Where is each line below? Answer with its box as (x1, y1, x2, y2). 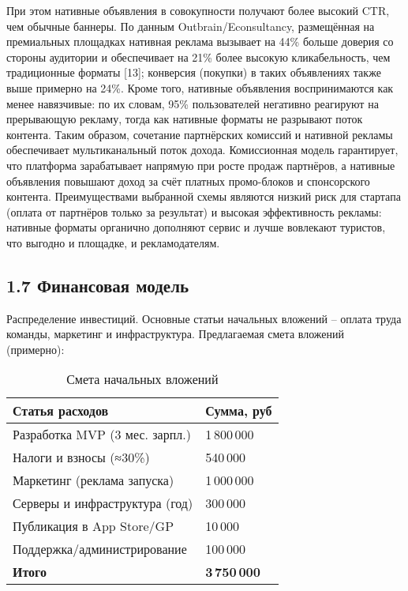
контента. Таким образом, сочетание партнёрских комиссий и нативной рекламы (6, 126, 393, 142)
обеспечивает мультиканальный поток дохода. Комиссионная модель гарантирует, (6, 141, 399, 158)
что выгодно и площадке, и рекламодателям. (6, 234, 220, 250)
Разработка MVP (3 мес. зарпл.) (13, 425, 191, 444)
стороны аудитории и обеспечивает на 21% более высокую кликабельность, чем (6, 48, 391, 65)
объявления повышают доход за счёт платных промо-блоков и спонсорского (6, 172, 370, 189)
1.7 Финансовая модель (6, 273, 189, 297)
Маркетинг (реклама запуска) (13, 471, 174, 490)
